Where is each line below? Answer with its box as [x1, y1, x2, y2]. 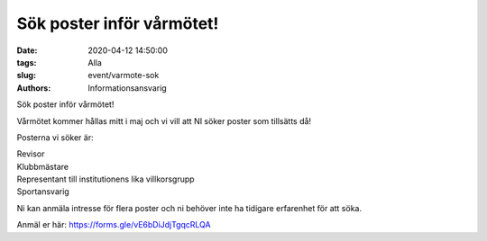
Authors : [16, 82, 51, 94]
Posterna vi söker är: [16, 131, 94, 143]
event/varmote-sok [87, 70, 160, 81]
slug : [16, 70, 36, 81]
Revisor [16, 148, 45, 159]
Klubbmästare [16, 161, 69, 172]
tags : [16, 57, 37, 67]
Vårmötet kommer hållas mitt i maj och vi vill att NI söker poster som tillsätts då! [16, 115, 311, 126]
